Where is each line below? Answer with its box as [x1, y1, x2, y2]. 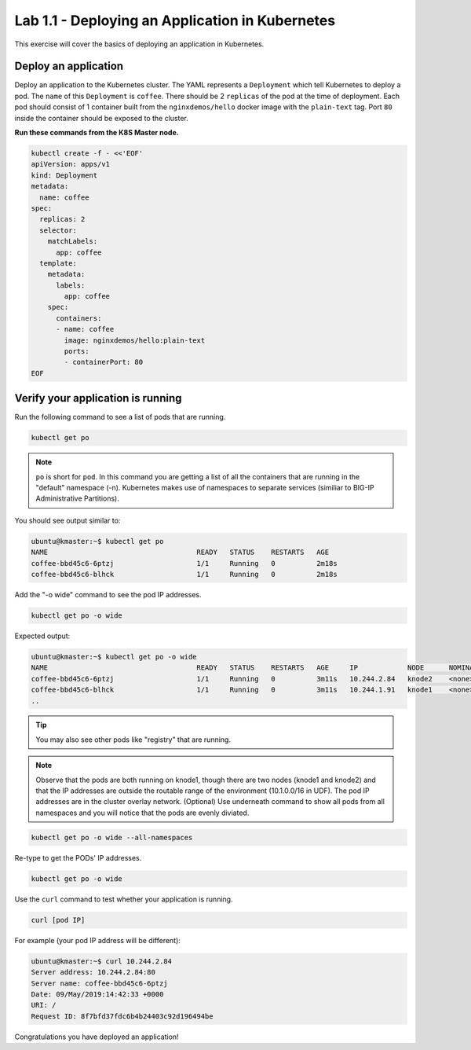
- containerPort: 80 [64, 358, 144, 367]
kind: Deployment [31, 171, 98, 180]
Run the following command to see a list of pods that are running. [14, 413, 226, 422]
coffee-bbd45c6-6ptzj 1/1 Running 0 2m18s [31, 559, 338, 567]
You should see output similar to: [14, 516, 121, 525]
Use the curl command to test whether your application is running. [14, 894, 233, 904]
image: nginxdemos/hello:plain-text [64, 336, 206, 345]
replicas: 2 [39, 215, 86, 224]
